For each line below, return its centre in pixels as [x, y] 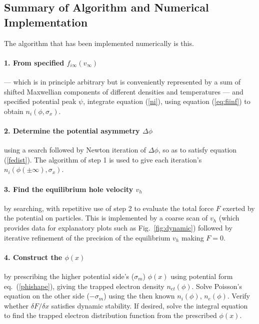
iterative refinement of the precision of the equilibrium [87, 237]
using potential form [202, 276]
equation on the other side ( [47, 296]
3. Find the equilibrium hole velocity [69, 189]
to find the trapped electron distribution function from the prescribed [110, 315]
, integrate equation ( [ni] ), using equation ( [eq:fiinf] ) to [167, 101]
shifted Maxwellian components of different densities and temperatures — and [124, 91]
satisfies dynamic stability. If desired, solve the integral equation [149, 305]
